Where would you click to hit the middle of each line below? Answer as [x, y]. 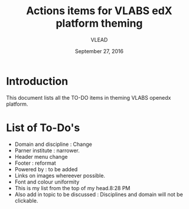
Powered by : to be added [46, 169]
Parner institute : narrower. [47, 150]
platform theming [99, 23]
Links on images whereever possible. [60, 175]
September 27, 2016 [99, 51]
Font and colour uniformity [47, 182]
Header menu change [41, 156]
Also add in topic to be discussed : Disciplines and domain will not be [99, 194]
